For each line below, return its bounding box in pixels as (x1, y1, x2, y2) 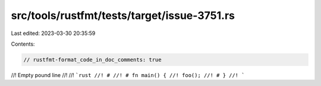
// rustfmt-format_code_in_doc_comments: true (23, 56, 162, 63)
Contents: (11, 40, 35, 47)
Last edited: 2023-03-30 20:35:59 (11, 30, 96, 37)
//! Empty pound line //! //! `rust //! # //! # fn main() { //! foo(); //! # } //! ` (11, 71, 245, 78)
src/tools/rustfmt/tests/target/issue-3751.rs (11, 9, 235, 22)
